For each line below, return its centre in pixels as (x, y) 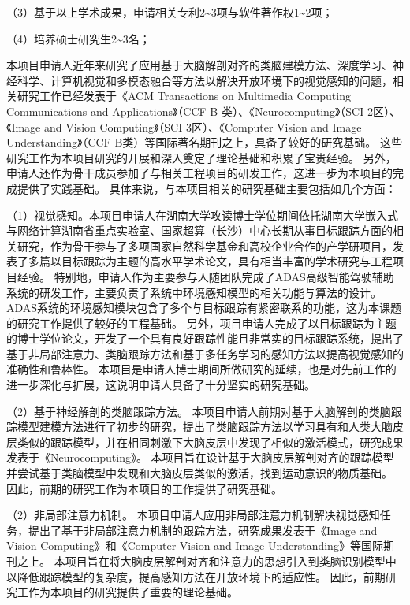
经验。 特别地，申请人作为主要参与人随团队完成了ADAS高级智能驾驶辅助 (205, 276)
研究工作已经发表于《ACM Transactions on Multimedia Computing (184, 96)
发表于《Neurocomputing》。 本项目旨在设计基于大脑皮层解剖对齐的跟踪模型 (200, 457)
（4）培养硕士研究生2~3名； (78, 38)
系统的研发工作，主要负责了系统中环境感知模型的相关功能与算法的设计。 (194, 292)
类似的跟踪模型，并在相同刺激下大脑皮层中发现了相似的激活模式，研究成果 (210, 442)
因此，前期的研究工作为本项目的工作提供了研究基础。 (144, 488)
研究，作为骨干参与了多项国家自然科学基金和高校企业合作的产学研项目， (205, 245)
